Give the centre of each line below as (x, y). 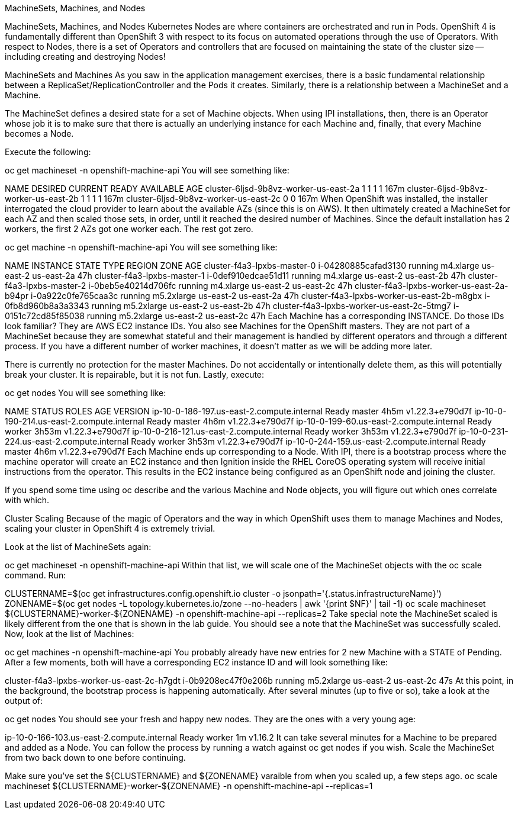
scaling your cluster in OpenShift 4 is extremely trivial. (110, 528)
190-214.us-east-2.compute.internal (75, 421)
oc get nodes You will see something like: (86, 393)
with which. (27, 500)
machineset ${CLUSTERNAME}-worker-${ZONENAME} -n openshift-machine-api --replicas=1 (189, 786)
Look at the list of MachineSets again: (78, 547)
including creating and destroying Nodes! (85, 57)
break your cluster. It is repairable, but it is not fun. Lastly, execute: (135, 374)
